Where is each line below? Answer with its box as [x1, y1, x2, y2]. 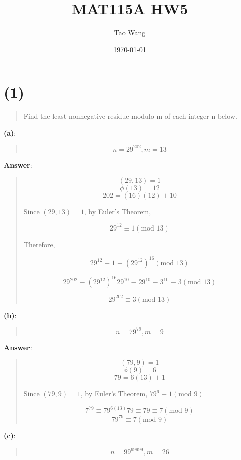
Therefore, [23, 239, 55, 249]
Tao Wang [114, 27, 146, 38]
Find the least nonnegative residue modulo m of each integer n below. [23, 111, 237, 121]
